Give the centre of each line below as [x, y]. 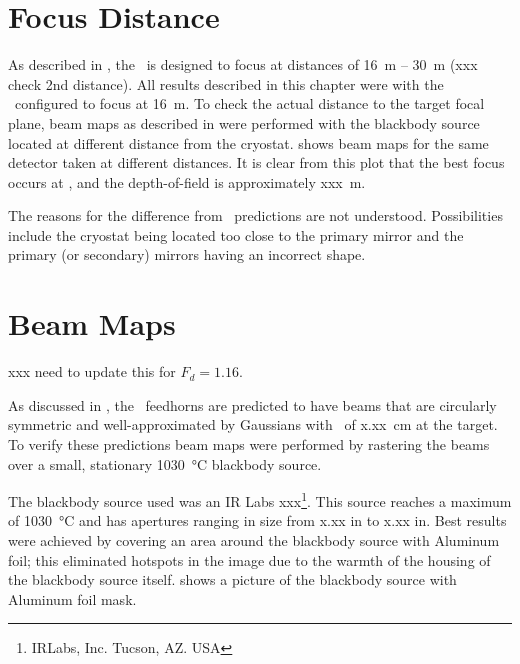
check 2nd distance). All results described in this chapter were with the [226, 83]
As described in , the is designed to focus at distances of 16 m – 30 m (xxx [243, 64]
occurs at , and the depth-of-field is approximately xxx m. [187, 181]
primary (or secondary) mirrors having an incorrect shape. [187, 254]
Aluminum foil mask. [72, 598]
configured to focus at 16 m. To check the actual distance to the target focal [249, 103]
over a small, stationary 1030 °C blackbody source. [165, 463]
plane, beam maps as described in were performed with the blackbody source [244, 122]
